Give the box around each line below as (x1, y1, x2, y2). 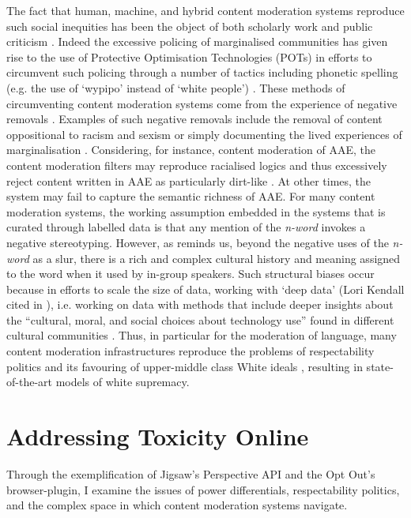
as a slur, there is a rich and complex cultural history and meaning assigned (32, 250, 401, 266)
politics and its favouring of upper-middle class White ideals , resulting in (6, 358, 363, 374)
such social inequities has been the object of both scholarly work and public (6, 17, 373, 34)
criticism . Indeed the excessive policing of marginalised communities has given (6, 33, 388, 50)
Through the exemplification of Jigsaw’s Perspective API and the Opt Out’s (6, 465, 375, 482)
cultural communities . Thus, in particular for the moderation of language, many (6, 327, 397, 343)
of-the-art (6, 373, 52, 390)
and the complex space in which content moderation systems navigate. (6, 497, 348, 513)
